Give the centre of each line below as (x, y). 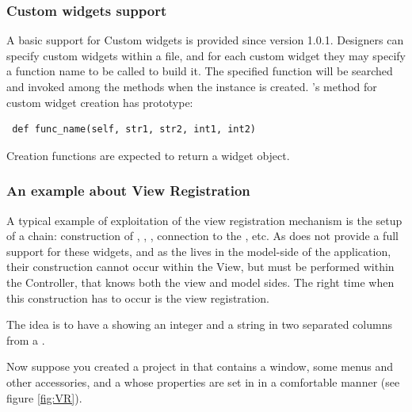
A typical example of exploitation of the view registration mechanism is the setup (204, 220)
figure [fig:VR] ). (44, 397)
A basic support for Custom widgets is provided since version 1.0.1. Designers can (205, 40)
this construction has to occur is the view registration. (138, 298)
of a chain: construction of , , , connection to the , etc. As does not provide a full (202, 236)
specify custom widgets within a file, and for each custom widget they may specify (206, 55)
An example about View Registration (128, 191)
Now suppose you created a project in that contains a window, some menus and (200, 366)
